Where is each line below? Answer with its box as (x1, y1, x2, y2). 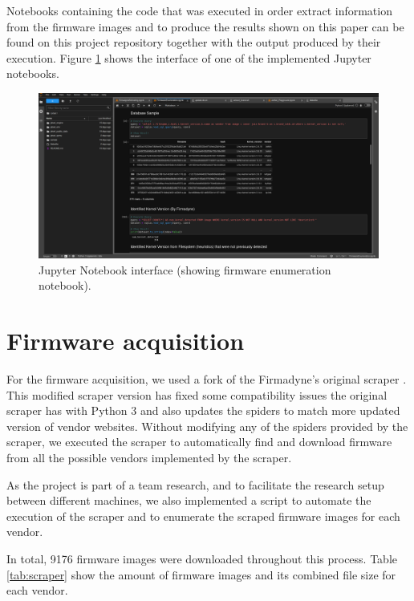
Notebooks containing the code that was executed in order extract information (6, 2, 392, 18)
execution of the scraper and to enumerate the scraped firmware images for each (6, 507, 400, 524)
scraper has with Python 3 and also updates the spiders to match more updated (6, 402, 400, 419)
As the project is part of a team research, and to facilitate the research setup (6, 476, 384, 493)
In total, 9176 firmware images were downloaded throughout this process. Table (6, 550, 397, 567)
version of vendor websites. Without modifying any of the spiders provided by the (6, 417, 408, 434)
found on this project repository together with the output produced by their (6, 34, 381, 51)
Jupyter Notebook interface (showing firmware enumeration (39, 261, 331, 278)
